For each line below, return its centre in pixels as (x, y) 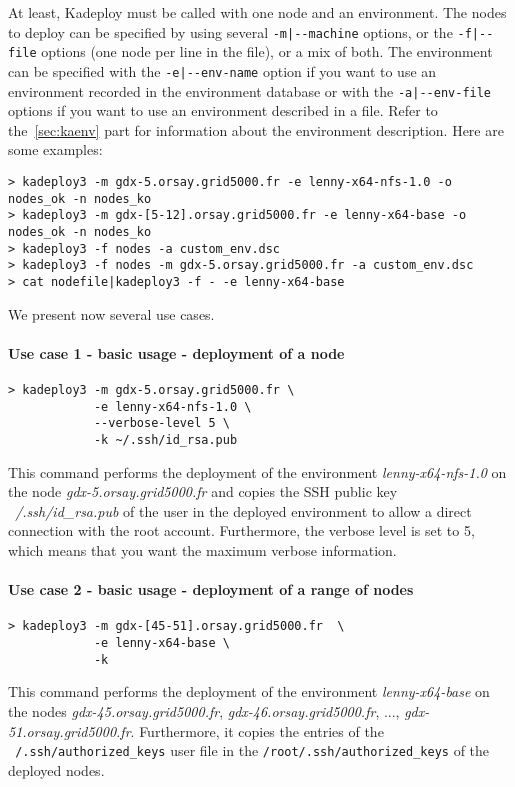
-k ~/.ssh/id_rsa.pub (165, 439)
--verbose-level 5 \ (161, 423)
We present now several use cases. (111, 313)
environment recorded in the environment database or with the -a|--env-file (250, 90)
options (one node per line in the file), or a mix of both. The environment (267, 51)
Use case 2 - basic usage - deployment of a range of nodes (211, 589)
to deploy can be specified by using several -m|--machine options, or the (230, 31)
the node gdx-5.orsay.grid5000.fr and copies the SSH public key (203, 491)
